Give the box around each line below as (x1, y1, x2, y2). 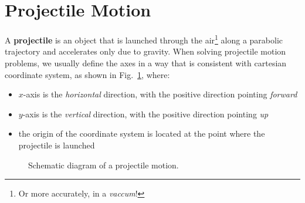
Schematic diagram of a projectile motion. (28, 158, 179, 171)
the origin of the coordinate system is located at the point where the (18, 127, 265, 140)
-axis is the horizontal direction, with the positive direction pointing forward (23, 88, 297, 100)
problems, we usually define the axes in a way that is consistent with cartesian (5, 56, 287, 69)
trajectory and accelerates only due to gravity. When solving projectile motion (5, 45, 286, 57)
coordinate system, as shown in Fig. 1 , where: (5, 68, 170, 80)
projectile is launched (18, 138, 95, 151)
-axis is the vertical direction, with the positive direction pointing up (22, 107, 269, 120)
